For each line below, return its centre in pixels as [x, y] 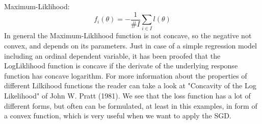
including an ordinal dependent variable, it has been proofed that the [112, 55]
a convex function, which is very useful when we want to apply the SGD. [118, 116]
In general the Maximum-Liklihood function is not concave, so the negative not [128, 35]
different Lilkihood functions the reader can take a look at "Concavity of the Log [130, 85]
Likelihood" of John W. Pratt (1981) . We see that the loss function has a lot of [127, 95]
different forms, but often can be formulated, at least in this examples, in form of [131, 105]
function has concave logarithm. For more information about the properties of [126, 75]
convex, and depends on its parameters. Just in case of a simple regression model [130, 45]
